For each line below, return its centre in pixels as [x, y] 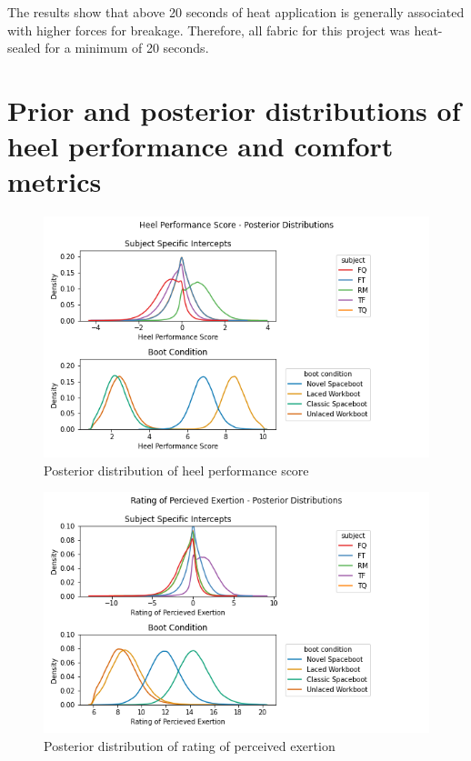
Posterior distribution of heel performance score [176, 470]
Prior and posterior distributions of [234, 110]
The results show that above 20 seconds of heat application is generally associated [236, 12]
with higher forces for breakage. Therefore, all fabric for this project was [209, 30]
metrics [55, 181]
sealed [24, 48]
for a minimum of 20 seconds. [127, 48]
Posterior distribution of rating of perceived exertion [190, 746]
